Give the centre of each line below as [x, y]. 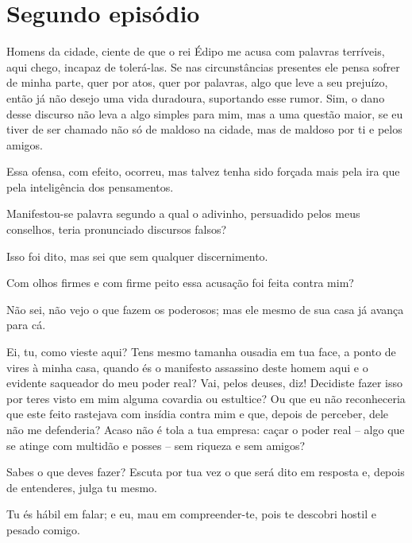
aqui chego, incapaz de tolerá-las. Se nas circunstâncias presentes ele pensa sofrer [203, 66]
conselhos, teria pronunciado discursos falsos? [117, 229]
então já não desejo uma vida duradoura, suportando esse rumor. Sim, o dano [196, 97]
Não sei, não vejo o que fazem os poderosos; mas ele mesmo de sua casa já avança [205, 309]
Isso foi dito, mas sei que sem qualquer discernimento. [137, 256]
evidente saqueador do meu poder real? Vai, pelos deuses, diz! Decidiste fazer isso [205, 383]
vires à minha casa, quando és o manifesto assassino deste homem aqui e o [187, 367]
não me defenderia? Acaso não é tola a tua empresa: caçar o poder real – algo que [206, 429]
